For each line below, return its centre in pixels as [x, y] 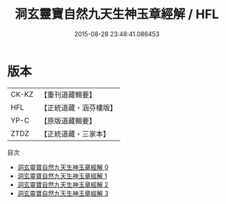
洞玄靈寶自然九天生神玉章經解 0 [63, 167]
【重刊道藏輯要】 [68, 95]
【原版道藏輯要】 [68, 120]
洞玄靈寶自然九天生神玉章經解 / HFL [117, 14]
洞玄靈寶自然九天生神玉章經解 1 [62, 175]
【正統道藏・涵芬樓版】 [78, 107]
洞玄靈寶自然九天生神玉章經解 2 [63, 185]
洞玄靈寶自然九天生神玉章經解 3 [63, 193]
